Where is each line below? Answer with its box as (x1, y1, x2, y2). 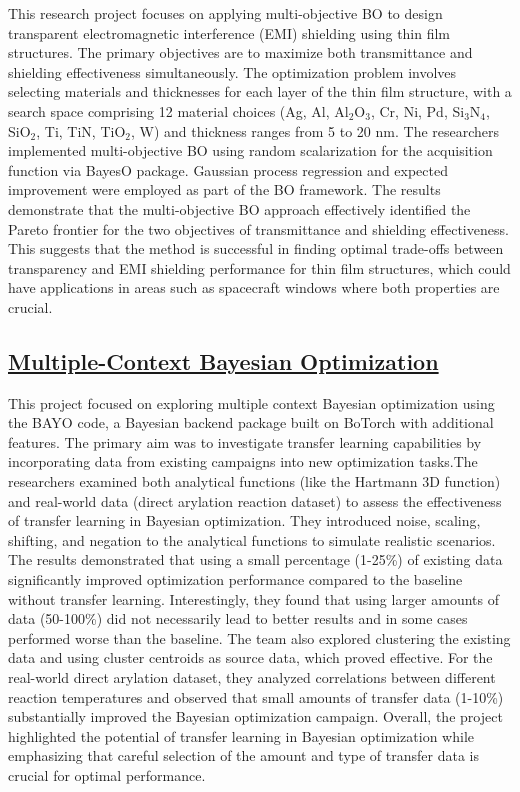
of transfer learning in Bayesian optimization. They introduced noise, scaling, (8, 510, 481, 531)
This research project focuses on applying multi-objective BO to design (8, 3, 443, 23)
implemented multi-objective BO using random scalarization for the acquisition (8, 140, 493, 161)
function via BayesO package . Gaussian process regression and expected (8, 159, 448, 180)
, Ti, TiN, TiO (36, 120, 126, 141)
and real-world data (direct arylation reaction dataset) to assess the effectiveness (8, 490, 502, 511)
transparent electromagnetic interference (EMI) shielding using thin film (8, 22, 451, 43)
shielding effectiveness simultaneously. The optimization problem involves (8, 61, 457, 82)
